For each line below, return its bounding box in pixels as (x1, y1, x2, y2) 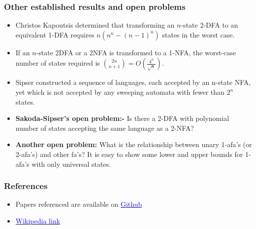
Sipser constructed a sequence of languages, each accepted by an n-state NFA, (15, 77, 251, 87)
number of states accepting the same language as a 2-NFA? (15, 122, 194, 133)
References (4, 180, 48, 192)
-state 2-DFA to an (181, 20, 238, 30)
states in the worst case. (162, 29, 235, 39)
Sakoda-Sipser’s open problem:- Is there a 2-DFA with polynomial (15, 113, 229, 123)
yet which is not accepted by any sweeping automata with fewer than (15, 87, 224, 97)
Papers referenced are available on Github (15, 199, 142, 209)
